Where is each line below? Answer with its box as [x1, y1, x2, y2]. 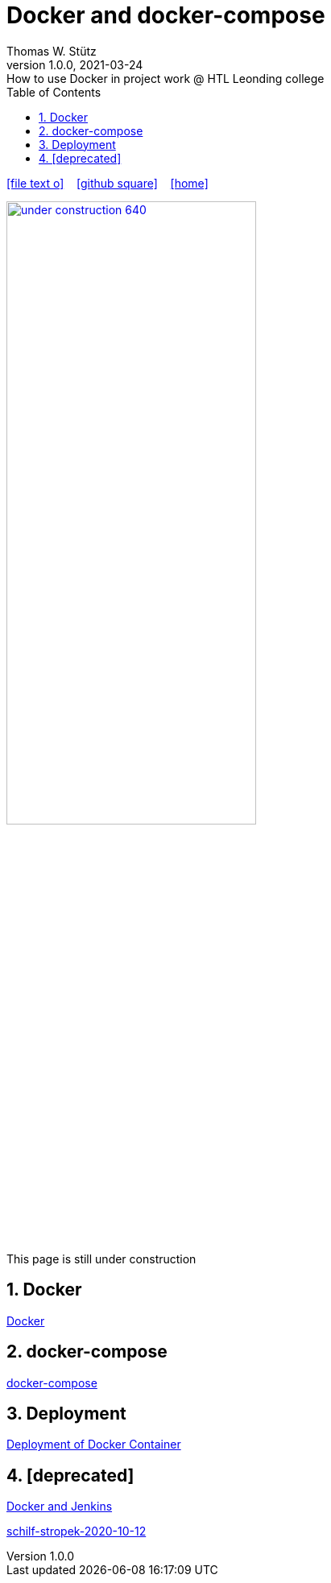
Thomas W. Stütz [6, 43, 97, 58]
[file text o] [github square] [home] [6, 176, 209, 190]
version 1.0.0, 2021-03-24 [6, 57, 143, 72]
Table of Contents [6, 85, 101, 99]
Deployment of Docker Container [6, 1437, 181, 1452]
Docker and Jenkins [6, 1499, 113, 1514]
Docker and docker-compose [6, 2, 325, 29]
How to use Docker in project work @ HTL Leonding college [6, 71, 325, 85]
